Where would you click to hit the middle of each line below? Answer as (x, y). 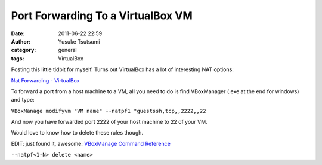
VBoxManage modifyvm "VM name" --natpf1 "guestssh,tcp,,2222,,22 (109, 111)
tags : (18, 58)
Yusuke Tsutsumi (79, 41)
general (67, 50)
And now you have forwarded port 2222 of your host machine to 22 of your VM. (109, 122)
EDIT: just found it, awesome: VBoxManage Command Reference (91, 143)
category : (24, 50)
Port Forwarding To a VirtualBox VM (102, 16)
